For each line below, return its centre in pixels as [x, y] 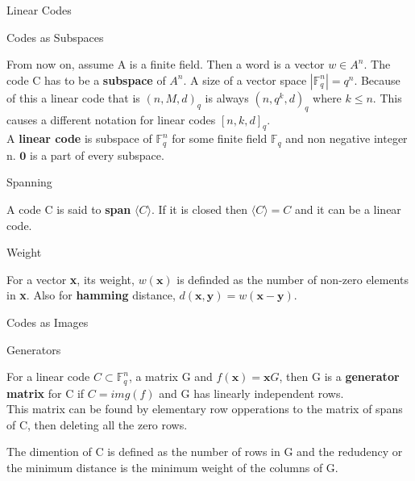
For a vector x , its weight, [71, 279]
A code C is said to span [69, 209]
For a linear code [48, 376]
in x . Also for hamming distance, [91, 295]
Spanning [29, 182]
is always [227, 97]
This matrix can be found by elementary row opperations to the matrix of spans [205, 409]
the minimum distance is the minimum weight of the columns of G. [172, 467]
